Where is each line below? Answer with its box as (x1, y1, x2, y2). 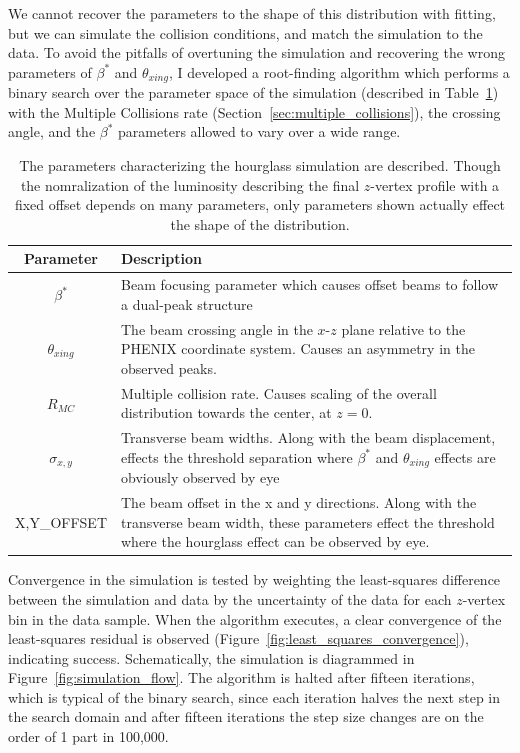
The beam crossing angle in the (121, 318, 313, 339)
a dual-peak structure (121, 293, 253, 314)
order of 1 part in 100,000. (8, 726, 169, 747)
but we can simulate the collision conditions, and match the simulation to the (8, 22, 483, 43)
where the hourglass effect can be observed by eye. (121, 531, 430, 552)
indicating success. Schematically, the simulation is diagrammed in (8, 647, 415, 668)
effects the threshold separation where (121, 446, 353, 467)
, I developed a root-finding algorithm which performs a (168, 61, 510, 82)
